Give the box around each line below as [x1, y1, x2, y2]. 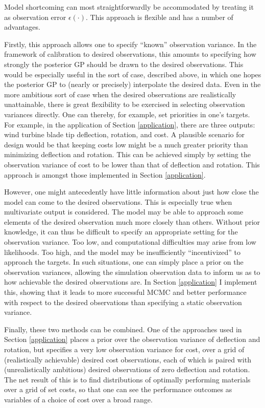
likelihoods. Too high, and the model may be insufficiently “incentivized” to [4, 246, 240, 257]
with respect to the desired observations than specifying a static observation [4, 296, 242, 307]
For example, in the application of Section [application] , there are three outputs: [4, 119, 255, 130]
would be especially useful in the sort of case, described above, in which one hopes [4, 69, 261, 79]
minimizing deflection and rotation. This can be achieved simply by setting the [4, 149, 251, 160]
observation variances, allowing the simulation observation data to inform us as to [4, 266, 260, 277]
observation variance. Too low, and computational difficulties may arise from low [4, 237, 256, 247]
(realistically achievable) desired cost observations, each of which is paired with [4, 354, 251, 364]
